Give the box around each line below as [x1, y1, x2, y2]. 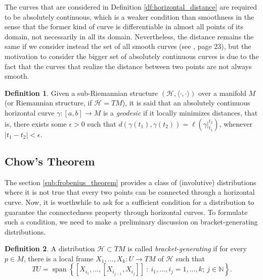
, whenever [219, 118, 252, 129]
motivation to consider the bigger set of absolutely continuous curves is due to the [5, 50, 259, 61]
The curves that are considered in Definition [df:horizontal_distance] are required [5, 2, 257, 12]
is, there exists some [5, 118, 67, 129]
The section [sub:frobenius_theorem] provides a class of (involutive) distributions [5, 177, 256, 187]
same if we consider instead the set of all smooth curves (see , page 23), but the [5, 41, 251, 51]
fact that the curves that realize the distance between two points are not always [5, 61, 252, 71]
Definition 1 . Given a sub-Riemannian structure [5, 87, 158, 98]
